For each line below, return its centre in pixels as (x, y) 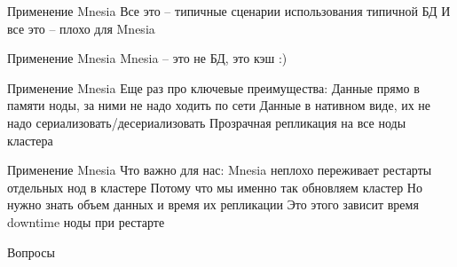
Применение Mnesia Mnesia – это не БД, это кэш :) (147, 58)
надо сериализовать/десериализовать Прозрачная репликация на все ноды (207, 122)
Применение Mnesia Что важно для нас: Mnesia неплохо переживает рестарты (220, 170)
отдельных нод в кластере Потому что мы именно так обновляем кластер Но (215, 187)
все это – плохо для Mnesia (81, 28)
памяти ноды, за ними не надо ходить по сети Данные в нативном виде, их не (219, 105)
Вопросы (31, 251)
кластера (30, 140)
